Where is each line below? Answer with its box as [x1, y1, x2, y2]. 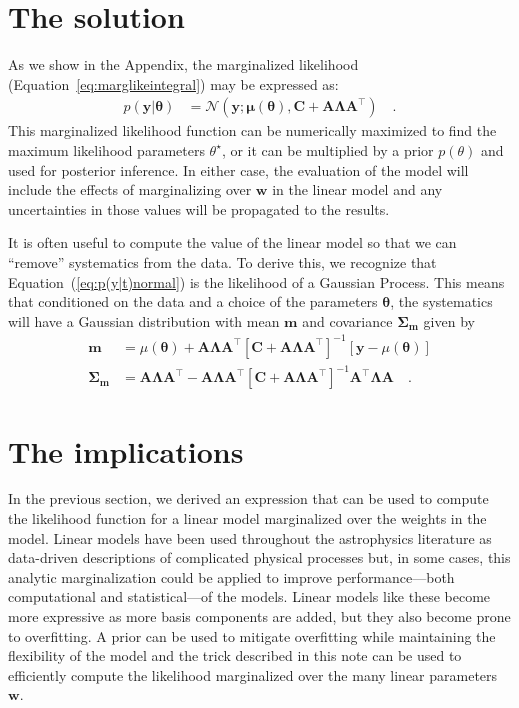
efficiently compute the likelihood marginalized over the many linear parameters [8, 664, 498, 685]
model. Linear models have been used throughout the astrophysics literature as [8, 527, 492, 548]
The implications [8, 430, 244, 471]
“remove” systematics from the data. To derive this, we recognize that [8, 251, 437, 272]
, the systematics [390, 291, 493, 312]
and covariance [302, 310, 393, 331]
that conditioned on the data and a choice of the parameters [8, 291, 378, 312]
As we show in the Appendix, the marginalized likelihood [8, 54, 359, 75]
